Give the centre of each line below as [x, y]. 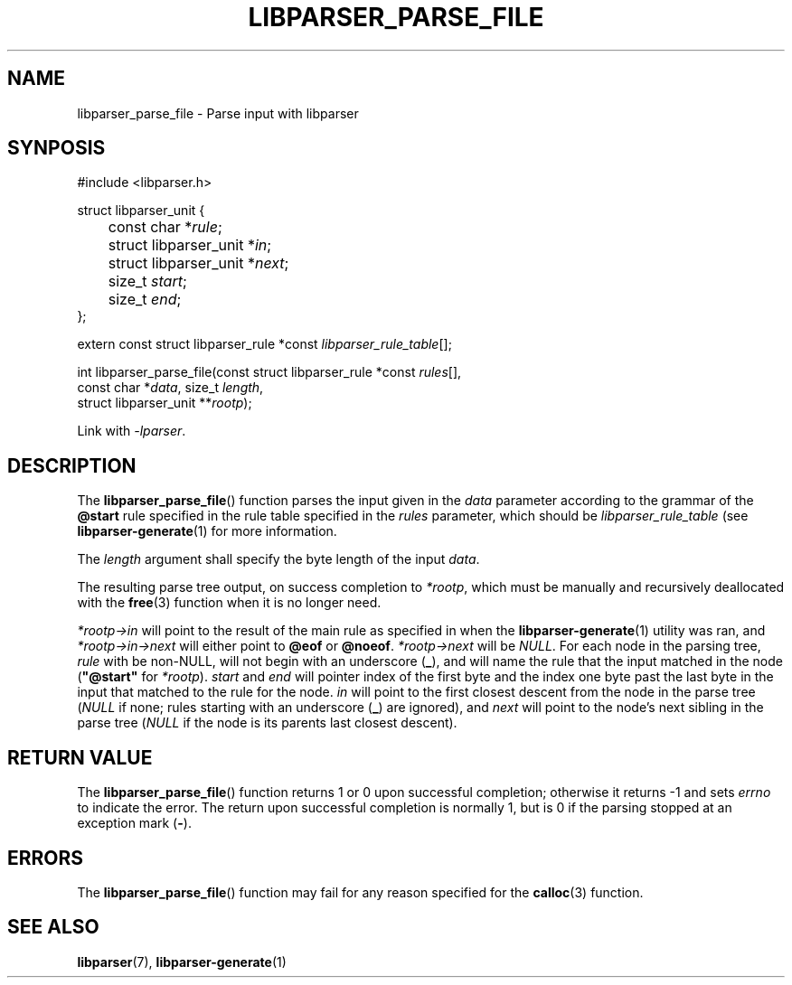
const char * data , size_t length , [170, 388]
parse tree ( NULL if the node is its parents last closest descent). [267, 723]
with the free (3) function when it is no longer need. [229, 603]
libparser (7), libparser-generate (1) [182, 962]
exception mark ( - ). [134, 823]
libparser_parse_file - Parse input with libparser [218, 113]
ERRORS [46, 858]
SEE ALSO [53, 927]
